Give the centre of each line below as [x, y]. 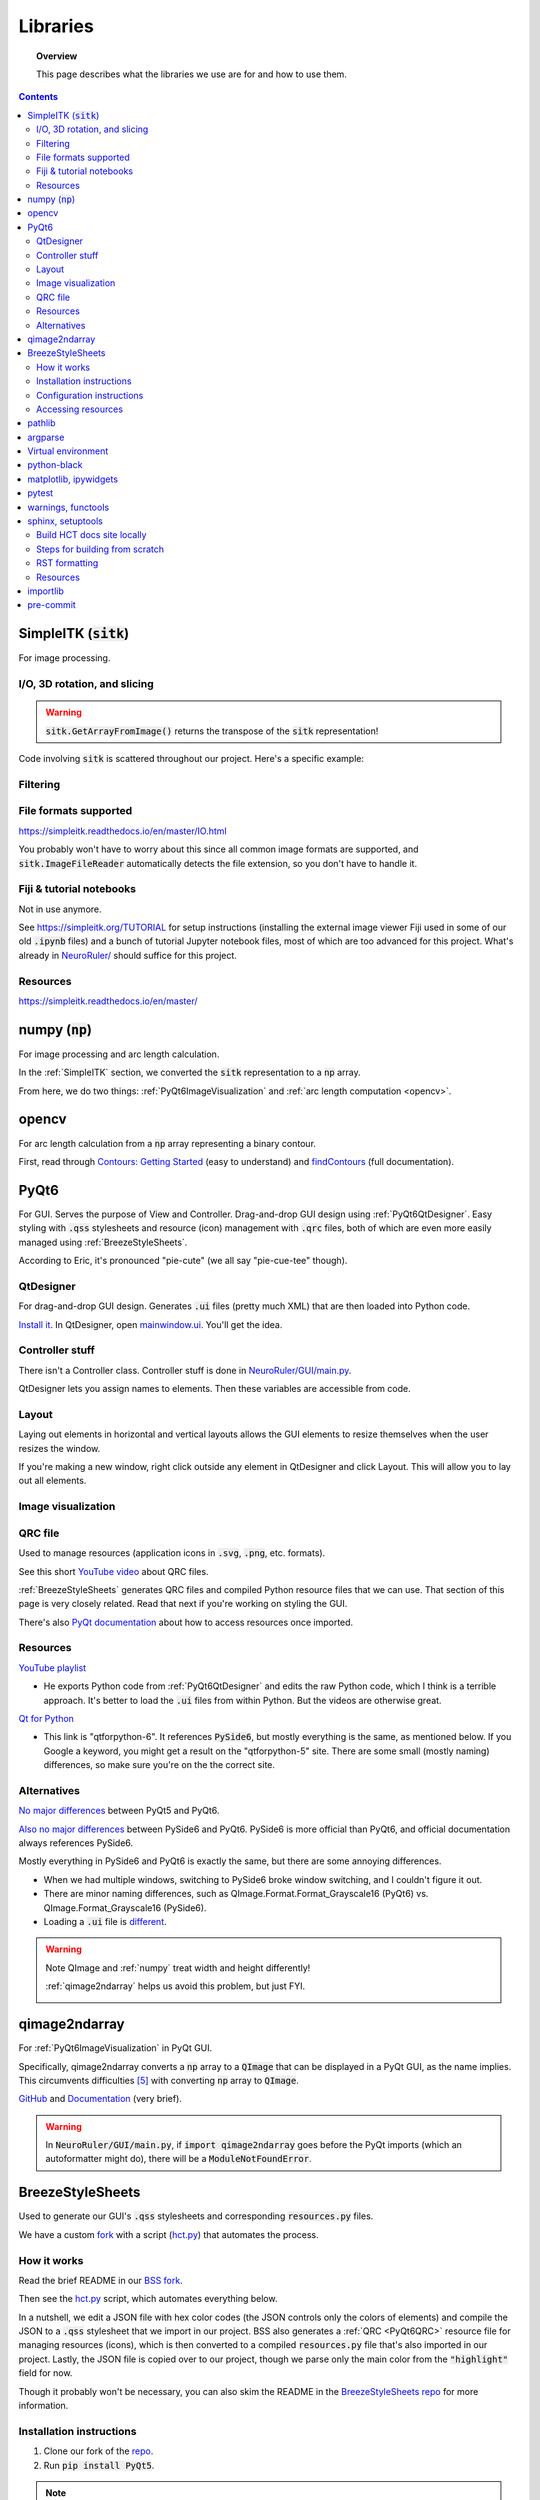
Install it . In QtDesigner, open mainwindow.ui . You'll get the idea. [150, 1324]
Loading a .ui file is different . [105, 1922]
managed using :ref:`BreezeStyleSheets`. [103, 1242]
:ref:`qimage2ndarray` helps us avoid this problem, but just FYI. [175, 1986]
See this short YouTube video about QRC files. [113, 1571]
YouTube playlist [52, 1667]
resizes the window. [59, 1448]
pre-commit [52, 605]
